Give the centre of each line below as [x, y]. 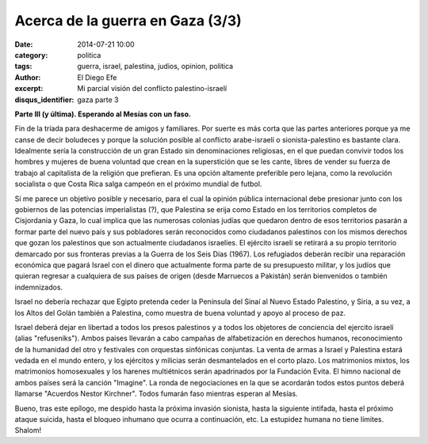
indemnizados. [39, 287]
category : [31, 55]
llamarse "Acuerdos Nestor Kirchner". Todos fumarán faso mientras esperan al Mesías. [156, 394]
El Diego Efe [97, 77]
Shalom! [28, 431]
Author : [28, 77]
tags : [23, 66]
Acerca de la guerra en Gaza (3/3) [128, 21]
